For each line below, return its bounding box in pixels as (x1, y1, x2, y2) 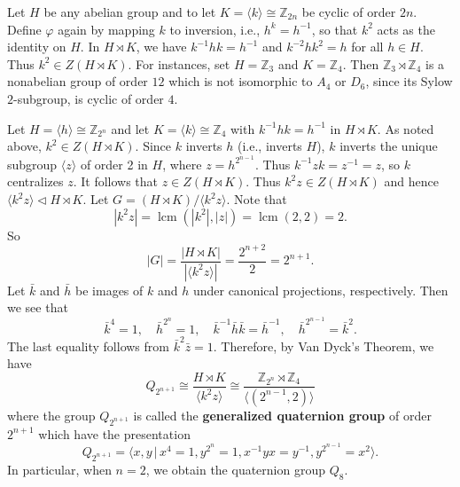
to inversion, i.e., (169, 20, 261, 38)
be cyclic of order (301, 3, 396, 20)
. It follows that (73, 172, 159, 191)
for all (351, 37, 384, 56)
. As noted (377, 119, 434, 137)
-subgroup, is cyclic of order (13, 89, 164, 107)
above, (7, 137, 42, 155)
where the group (7, 405, 96, 424)
